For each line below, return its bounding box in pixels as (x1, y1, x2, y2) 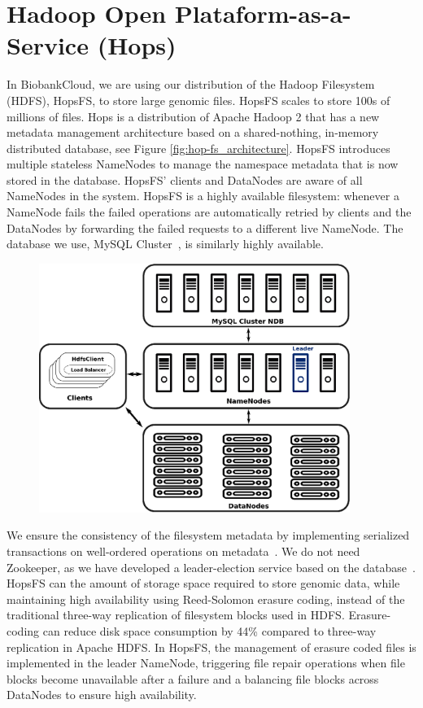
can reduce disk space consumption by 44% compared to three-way (42, 622, 377, 639)
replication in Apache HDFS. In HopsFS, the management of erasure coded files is (7, 638, 416, 655)
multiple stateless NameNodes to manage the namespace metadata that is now (7, 155, 399, 173)
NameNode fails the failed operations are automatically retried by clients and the (7, 203, 412, 221)
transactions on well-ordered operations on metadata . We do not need (7, 542, 360, 559)
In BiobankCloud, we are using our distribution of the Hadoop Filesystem (7, 76, 375, 93)
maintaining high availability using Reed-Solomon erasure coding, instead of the (7, 590, 405, 607)
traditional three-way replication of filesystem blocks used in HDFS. (7, 606, 345, 623)
